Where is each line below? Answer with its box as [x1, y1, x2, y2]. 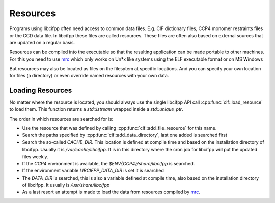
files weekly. [22, 153, 48, 160]
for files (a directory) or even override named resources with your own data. [9, 72, 169, 78]
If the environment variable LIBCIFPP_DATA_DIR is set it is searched [22, 168, 164, 174]
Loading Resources [9, 85, 72, 94]
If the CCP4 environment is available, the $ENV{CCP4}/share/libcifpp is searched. [22, 160, 195, 166]
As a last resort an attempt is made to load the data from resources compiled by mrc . [22, 189, 201, 195]
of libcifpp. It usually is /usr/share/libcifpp [22, 182, 110, 188]
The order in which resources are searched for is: [9, 115, 114, 122]
